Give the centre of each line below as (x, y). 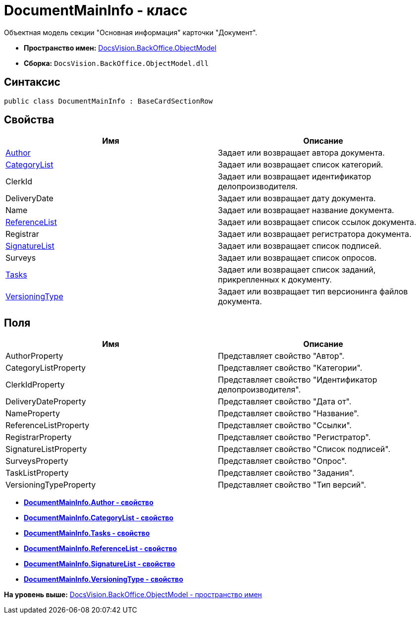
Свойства (29, 120)
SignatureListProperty (46, 449)
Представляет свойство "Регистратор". (294, 437)
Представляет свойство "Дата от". (285, 402)
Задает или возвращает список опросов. (297, 258)
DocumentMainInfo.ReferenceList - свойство (101, 549)
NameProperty (33, 414)
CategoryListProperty (46, 368)
